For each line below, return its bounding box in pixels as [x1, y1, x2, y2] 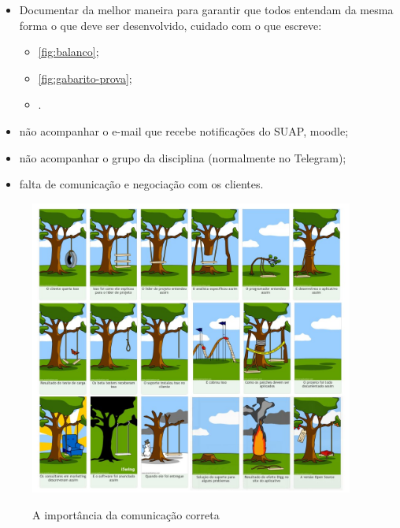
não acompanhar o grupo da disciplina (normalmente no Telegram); [19, 149, 346, 165]
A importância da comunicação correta [32, 506, 220, 522]
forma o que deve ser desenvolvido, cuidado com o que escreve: [19, 17, 322, 33]
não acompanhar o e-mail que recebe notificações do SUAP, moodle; [19, 122, 349, 139]
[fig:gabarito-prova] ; [38, 69, 132, 86]
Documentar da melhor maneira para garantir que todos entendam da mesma [19, 2, 394, 17]
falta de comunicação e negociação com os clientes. [19, 176, 264, 192]
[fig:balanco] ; [38, 43, 99, 60]
